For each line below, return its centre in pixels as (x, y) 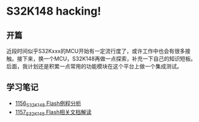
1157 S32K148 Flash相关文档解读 (53, 113)
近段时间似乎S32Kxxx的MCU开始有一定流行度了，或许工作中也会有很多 (96, 51)
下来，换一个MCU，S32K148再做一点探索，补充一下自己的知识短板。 (109, 59)
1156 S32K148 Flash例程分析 (48, 104)
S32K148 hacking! (54, 11)
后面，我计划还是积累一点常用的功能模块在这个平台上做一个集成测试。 (94, 66)
